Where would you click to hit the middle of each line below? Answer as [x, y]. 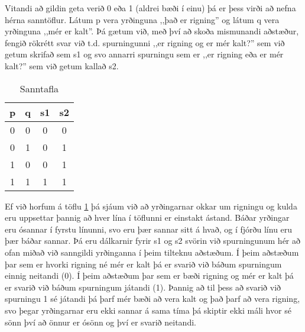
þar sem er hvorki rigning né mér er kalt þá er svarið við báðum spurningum [143, 264]
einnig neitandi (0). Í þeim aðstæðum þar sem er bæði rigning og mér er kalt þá [149, 275]
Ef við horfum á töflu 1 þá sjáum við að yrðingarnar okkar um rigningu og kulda [151, 206]
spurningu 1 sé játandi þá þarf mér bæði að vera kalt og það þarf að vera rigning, [152, 299]
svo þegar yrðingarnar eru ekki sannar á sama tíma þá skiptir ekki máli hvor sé [148, 310]
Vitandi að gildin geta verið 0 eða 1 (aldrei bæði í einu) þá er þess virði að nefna [150, 8]
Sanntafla [39, 88]
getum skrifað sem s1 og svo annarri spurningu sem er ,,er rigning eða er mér [144, 54]
